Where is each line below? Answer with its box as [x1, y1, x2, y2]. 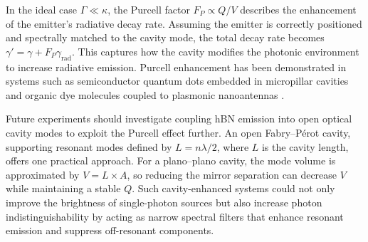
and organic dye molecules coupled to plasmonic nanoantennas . [6, 87, 285, 102]
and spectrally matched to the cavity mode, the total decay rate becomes [6, 30, 325, 45]
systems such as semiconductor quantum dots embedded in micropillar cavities [6, 73, 349, 88]
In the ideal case [6, 2, 78, 16]
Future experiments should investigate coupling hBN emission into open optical [6, 111, 352, 126]
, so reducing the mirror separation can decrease [127, 167, 337, 181]
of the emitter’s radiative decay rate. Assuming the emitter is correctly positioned [6, 16, 362, 31]
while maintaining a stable [6, 181, 121, 196]
